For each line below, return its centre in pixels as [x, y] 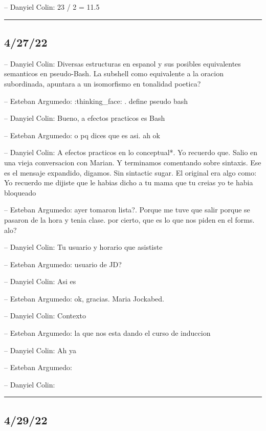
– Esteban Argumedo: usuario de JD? [63, 264]
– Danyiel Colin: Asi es [40, 281]
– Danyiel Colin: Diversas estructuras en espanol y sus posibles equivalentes [123, 63]
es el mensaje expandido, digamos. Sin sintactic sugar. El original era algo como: [130, 172]
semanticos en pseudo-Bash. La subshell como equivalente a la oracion [114, 73]
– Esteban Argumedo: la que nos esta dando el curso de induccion [107, 333]
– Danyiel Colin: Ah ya [40, 350]
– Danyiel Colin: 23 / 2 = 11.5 [52, 7]
